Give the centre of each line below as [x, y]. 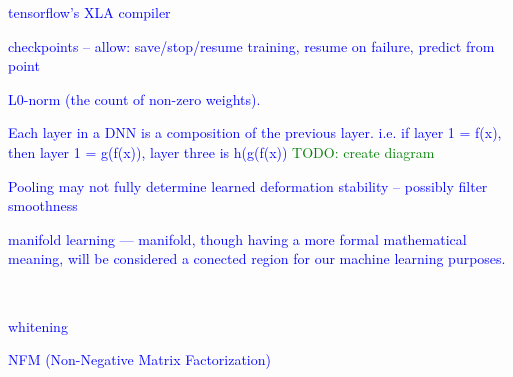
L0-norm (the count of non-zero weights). [134, 98]
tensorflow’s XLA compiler [89, 12]
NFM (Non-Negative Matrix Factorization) [139, 359]
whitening [38, 325]
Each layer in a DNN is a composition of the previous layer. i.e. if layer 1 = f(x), [255, 132]
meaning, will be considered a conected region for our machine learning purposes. [257, 258]
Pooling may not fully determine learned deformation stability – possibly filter [248, 185]
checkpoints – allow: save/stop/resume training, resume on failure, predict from [251, 45]
